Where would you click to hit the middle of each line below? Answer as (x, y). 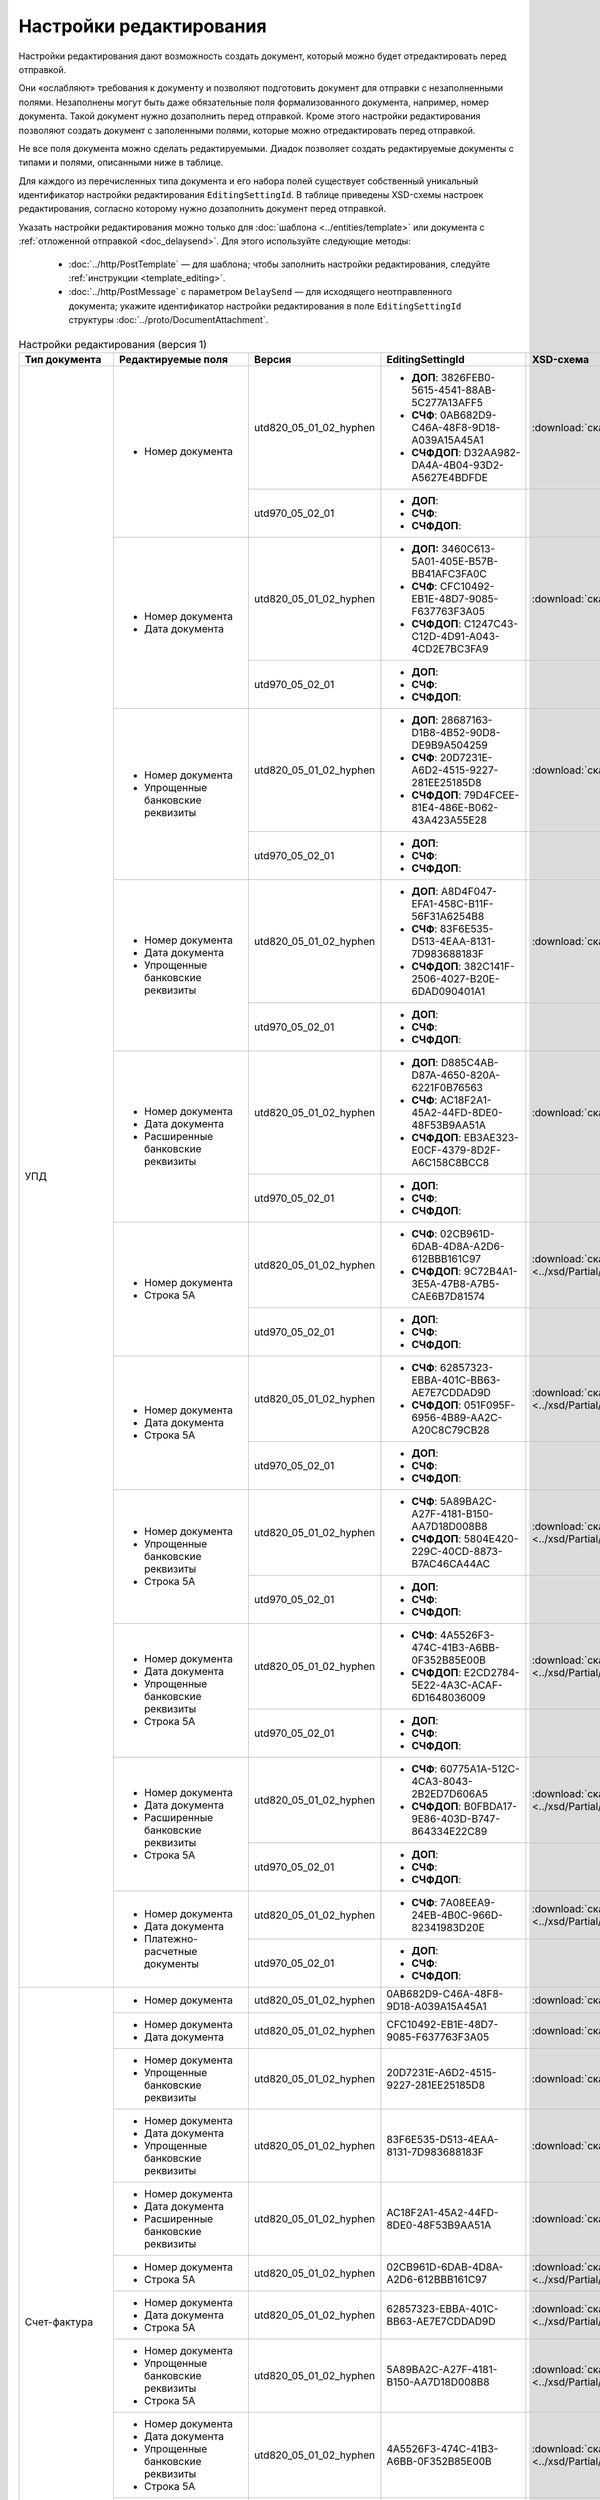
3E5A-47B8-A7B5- (455, 1283)
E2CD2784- (491, 1672)
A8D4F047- (468, 891)
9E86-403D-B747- (455, 1818)
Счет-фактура (59, 2322)
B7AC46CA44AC (450, 1563)
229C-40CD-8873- (457, 1551)
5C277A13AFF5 (447, 402)
